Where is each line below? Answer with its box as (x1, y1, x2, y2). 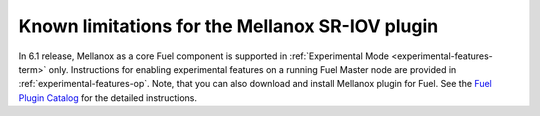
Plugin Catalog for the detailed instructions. (18, 91, 197, 104)
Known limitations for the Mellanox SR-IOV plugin (18, 15, 439, 37)
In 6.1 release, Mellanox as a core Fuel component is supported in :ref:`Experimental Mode (18, 50, 390, 62)
